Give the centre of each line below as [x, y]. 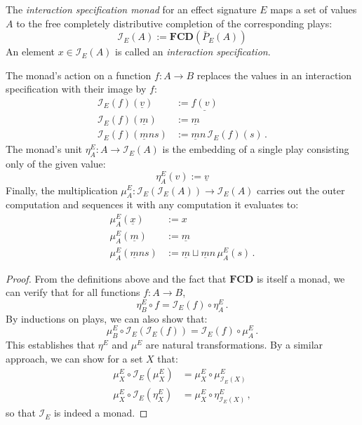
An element [30, 52]
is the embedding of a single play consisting [256, 149]
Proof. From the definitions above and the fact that [116, 278]
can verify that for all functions [73, 292]
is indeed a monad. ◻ [101, 413]
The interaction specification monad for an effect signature [131, 9]
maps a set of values [314, 9]
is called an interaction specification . [193, 52]
